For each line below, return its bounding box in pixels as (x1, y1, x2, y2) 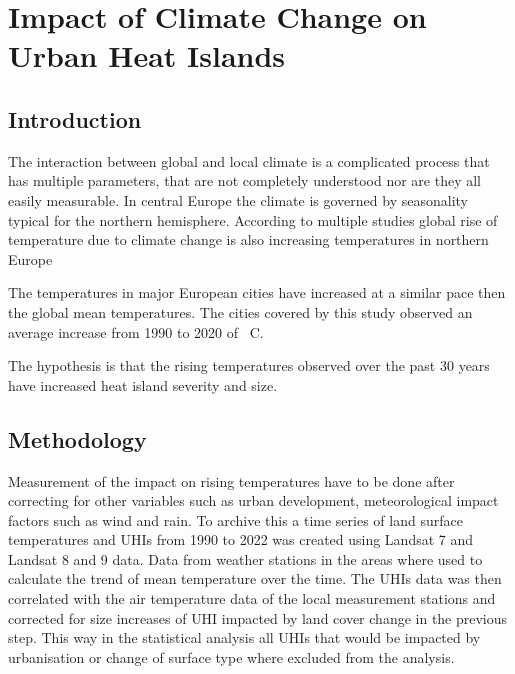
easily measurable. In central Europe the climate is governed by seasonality (8, 189, 468, 210)
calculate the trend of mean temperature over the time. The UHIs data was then (8, 568, 502, 589)
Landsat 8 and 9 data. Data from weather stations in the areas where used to (8, 548, 483, 569)
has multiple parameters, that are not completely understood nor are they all (8, 170, 481, 191)
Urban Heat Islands (8, 35, 286, 76)
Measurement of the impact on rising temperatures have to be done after (8, 470, 455, 491)
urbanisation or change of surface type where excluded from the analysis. (8, 646, 455, 667)
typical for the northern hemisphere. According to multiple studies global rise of (8, 209, 498, 230)
